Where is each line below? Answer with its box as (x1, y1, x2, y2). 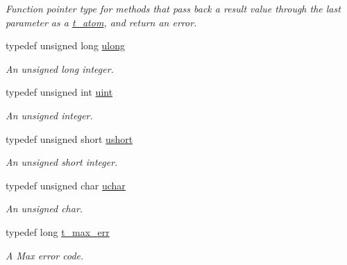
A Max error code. (6, 248, 84, 262)
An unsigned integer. (6, 108, 93, 122)
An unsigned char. (6, 201, 83, 216)
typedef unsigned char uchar (6, 178, 126, 192)
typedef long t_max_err (6, 224, 110, 239)
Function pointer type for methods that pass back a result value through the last (6, 1, 341, 15)
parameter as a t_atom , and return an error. (6, 15, 197, 29)
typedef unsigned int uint (6, 85, 113, 99)
